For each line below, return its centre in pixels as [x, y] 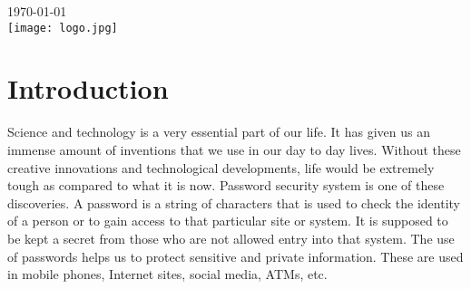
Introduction [88, 88]
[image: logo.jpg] [63, 28]
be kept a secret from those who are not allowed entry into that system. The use [231, 238]
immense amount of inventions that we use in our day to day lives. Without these [234, 149]
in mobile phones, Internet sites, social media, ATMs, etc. [167, 274]
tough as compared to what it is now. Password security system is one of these [226, 185]
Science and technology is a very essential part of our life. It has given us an [219, 132]
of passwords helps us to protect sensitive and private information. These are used [235, 256]
